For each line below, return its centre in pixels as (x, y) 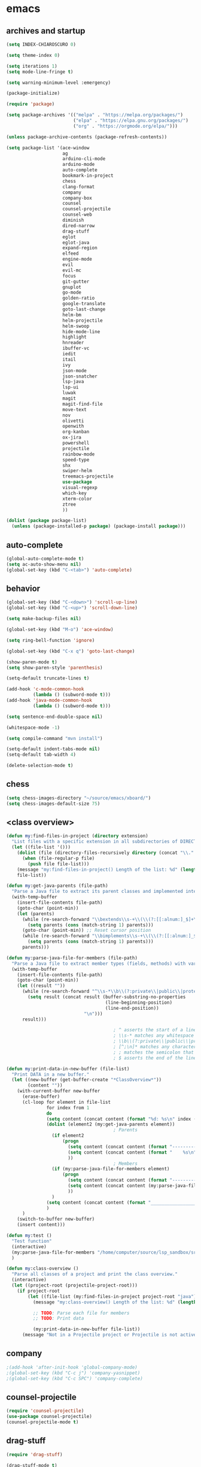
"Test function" (32, 1241)
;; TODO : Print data (58, 1318)
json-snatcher (80, 376)
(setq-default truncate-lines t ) (48, 678)
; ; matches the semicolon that (154, 1052)
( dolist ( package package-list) (46, 521)
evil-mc (72, 270)
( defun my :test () (29, 1236)
